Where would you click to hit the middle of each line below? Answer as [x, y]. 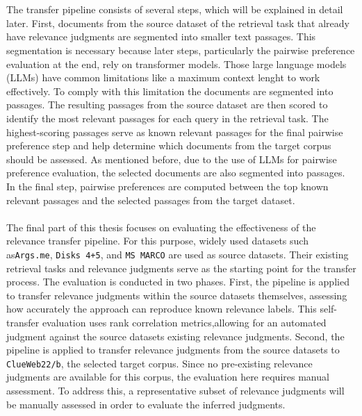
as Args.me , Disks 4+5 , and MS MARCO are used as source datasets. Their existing [178, 254]
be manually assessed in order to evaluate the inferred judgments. [146, 404]
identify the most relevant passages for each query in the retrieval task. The [167, 118]
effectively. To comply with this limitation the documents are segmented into [170, 91]
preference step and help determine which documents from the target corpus [169, 145]
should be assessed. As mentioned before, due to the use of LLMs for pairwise [172, 159]
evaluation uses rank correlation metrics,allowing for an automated [184, 322]
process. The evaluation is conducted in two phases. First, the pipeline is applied [178, 282]
